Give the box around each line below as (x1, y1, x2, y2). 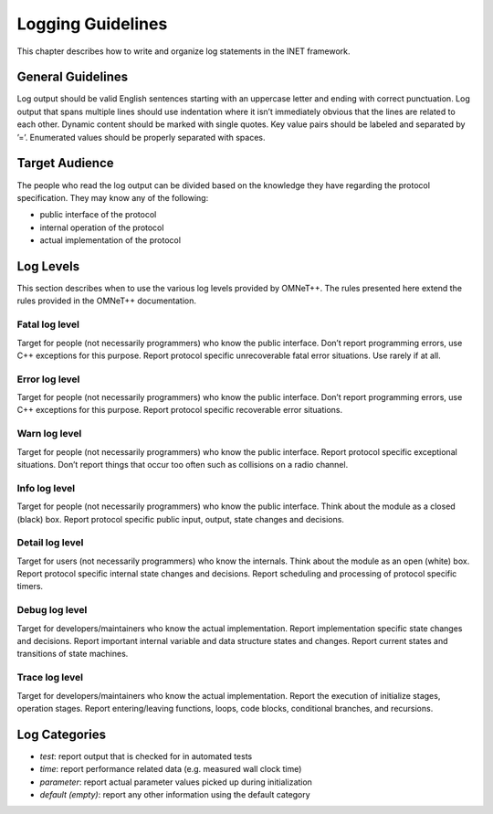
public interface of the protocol (39, 209, 157, 220)
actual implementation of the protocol (39, 235, 182, 246)
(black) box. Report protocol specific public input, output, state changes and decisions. (16, 513, 344, 524)
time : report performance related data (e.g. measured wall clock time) (39, 764, 302, 775)
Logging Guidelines (16, 14, 168, 34)
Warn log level (16, 428, 82, 440)
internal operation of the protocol (39, 222, 164, 233)
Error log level (16, 373, 80, 386)
